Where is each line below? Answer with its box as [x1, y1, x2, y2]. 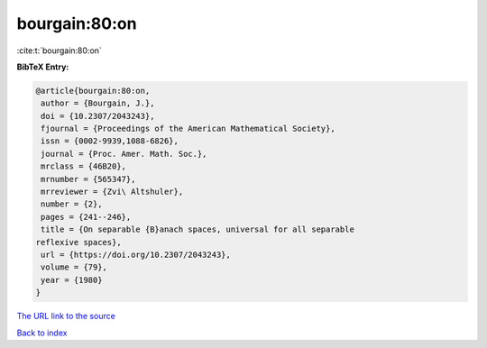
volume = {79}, [41, 262, 108, 272]
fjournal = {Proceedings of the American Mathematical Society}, [41, 124, 335, 134]
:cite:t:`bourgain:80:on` [16, 45, 103, 56]
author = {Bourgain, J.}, [41, 98, 155, 108]
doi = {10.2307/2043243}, [41, 111, 155, 121]
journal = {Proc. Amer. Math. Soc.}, [41, 149, 207, 159]
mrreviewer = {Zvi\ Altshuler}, [41, 187, 184, 197]
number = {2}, [41, 199, 103, 209]
